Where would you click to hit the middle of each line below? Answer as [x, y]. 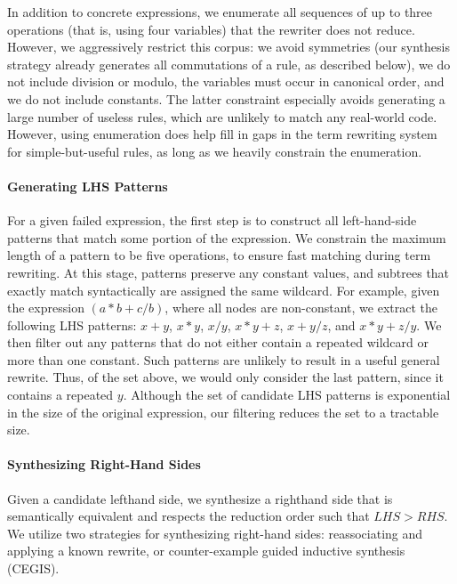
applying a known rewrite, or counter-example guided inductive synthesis [206, 551]
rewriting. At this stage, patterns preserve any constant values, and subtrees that [228, 272]
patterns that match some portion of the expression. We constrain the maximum [227, 237]
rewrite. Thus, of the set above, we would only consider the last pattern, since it [225, 377]
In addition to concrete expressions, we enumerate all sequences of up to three [220, 12]
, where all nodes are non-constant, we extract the [301, 308]
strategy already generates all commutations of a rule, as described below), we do [229, 64]
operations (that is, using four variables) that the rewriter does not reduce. [211, 29]
